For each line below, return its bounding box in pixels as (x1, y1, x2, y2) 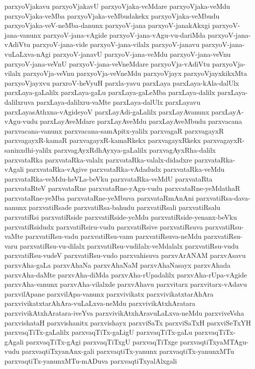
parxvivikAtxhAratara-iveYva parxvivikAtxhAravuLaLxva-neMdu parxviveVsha (4, 308, 244, 318)
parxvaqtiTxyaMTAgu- (180, 336, 249, 346)
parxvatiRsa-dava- (196, 192, 251, 203)
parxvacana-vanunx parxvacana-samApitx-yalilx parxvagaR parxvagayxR (4, 125, 224, 136)
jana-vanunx (4, 29, 41, 40)
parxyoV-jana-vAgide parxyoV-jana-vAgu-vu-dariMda (43, 29, 206, 40)
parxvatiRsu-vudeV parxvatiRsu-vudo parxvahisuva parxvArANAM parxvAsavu (4, 250, 246, 260)
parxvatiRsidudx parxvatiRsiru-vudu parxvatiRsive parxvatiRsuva (4, 221, 203, 231)
